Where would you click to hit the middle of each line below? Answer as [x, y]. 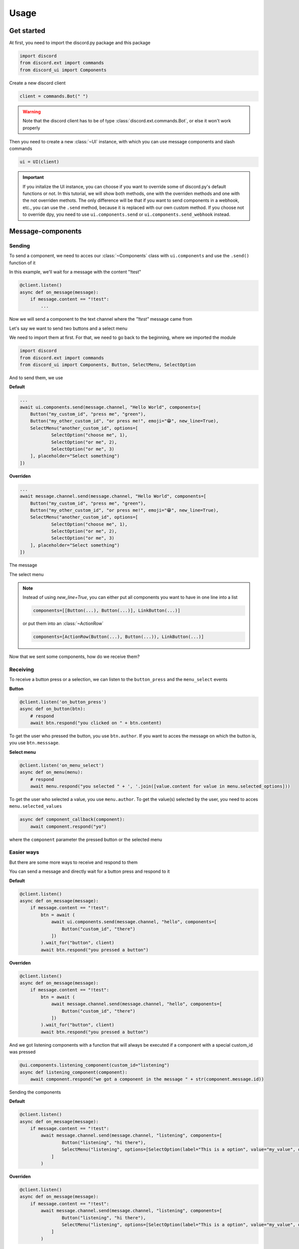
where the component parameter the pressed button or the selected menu [86, 839]
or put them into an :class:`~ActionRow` [63, 624]
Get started [27, 31]
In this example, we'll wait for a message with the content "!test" [75, 272]
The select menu [27, 574]
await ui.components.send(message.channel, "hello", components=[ [134, 922]
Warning [32, 111]
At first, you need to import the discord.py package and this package [80, 43]
